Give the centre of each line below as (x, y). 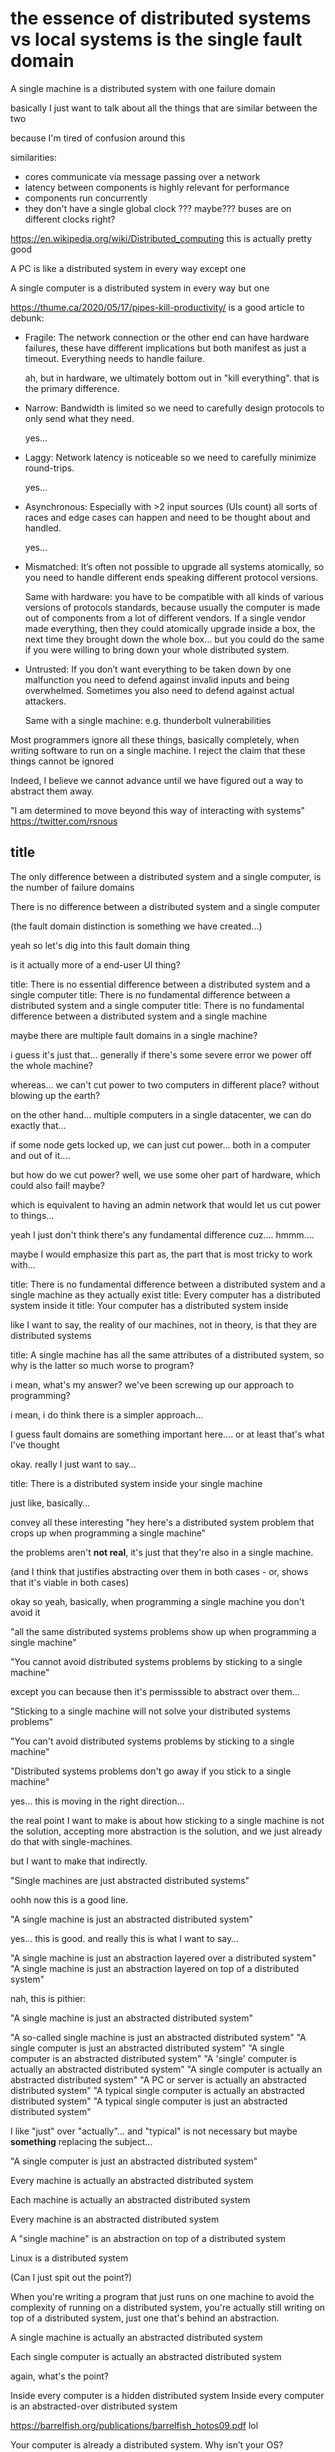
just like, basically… (50, 1503)
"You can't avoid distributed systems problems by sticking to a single (152, 1741)
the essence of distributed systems (161, 18)
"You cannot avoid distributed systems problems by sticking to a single (156, 1661)
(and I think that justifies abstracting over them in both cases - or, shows (159, 1571)
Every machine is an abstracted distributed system (115, 2219)
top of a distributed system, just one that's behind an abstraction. (145, 2318)
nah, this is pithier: (48, 1998)
